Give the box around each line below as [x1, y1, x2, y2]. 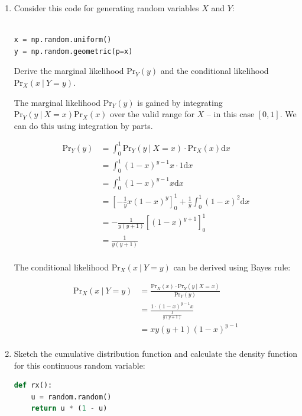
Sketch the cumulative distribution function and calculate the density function [14, 347, 298, 359]
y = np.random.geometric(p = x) [14, 47, 133, 56]
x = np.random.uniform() [14, 36, 112, 44]
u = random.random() [31, 392, 112, 401]
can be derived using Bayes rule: [173, 260, 291, 273]
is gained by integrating [137, 96, 223, 108]
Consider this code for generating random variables [14, 2, 199, 14]
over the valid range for [110, 108, 194, 120]
